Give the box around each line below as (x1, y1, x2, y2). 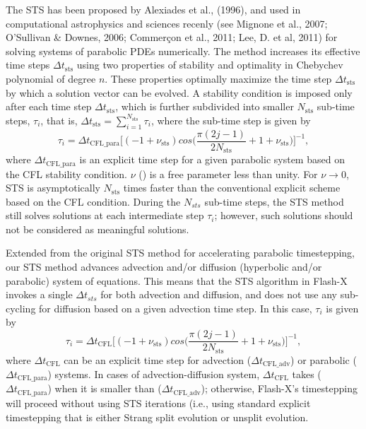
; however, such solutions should (214, 208, 353, 223)
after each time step (6, 99, 92, 114)
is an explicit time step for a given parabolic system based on (79, 152, 345, 167)
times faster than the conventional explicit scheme (123, 180, 341, 195)
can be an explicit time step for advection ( (64, 352, 252, 367)
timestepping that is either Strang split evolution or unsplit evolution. (6, 409, 309, 424)
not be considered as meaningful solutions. (6, 221, 189, 236)
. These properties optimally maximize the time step (105, 71, 332, 86)
